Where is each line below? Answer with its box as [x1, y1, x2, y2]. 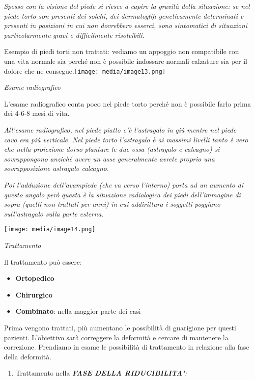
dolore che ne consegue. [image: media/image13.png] [4, 65, 166, 76]
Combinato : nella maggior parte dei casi [15, 306, 141, 316]
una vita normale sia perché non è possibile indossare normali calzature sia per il [4, 55, 247, 66]
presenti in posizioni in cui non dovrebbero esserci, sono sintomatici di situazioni [4, 20, 248, 30]
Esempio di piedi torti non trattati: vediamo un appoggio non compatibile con [4, 46, 239, 56]
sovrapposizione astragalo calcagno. [4, 163, 109, 173]
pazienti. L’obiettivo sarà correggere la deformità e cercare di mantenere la [4, 332, 228, 342]
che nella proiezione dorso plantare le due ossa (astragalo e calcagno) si [4, 144, 220, 154]
